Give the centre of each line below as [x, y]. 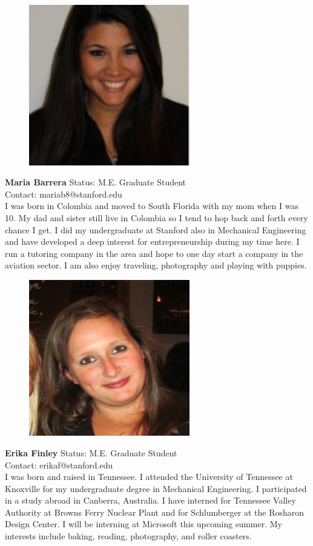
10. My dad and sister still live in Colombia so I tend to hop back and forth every [156, 217]
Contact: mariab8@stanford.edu [64, 194]
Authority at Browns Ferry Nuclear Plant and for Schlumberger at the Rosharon [155, 512]
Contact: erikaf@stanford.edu [59, 464]
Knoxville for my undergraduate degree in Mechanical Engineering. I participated [156, 488]
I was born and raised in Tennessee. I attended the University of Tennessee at [149, 477]
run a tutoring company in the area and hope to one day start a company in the [154, 253]
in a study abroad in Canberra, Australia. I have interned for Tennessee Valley [150, 500]
